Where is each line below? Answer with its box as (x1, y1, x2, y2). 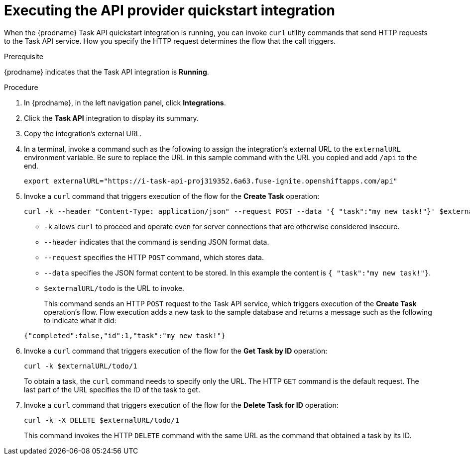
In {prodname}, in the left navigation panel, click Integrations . (24, 98, 226, 107)
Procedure (4, 83, 38, 92)
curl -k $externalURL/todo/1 (24, 362, 137, 370)
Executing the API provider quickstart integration (4, 2, 335, 19)
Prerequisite (4, 52, 43, 61)
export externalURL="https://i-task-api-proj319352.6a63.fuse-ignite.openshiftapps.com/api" (24, 177, 398, 185)
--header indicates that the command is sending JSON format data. (44, 237, 269, 246)
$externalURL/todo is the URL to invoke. (44, 283, 184, 292)
